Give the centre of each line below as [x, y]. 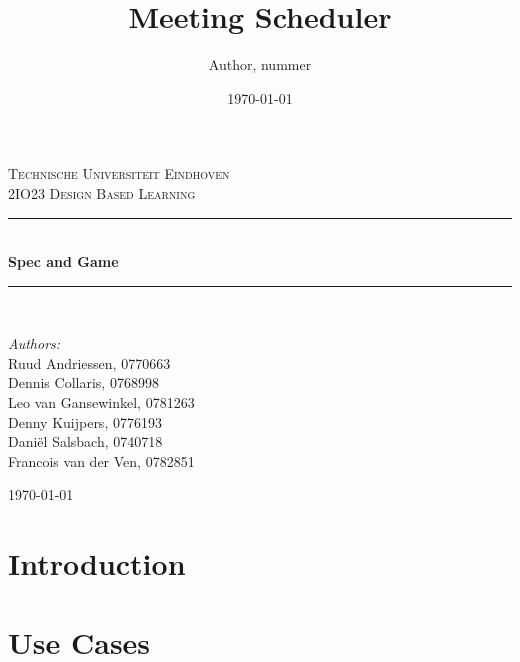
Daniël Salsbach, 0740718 [85, 441]
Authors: [34, 343]
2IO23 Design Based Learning [102, 192]
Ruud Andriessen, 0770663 [89, 362]
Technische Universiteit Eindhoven [119, 173]
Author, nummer [260, 64]
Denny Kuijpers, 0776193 [85, 421]
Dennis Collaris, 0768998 [83, 382]
